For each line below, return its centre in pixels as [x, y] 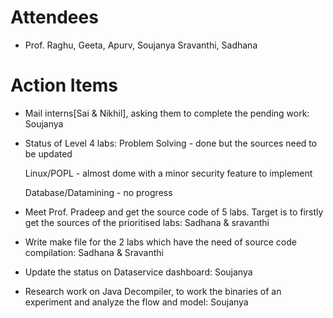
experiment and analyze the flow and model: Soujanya [136, 302]
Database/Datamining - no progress [98, 192]
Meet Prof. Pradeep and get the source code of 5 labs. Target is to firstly [174, 212]
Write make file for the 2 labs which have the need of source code [160, 242]
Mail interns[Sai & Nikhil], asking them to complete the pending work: [167, 113]
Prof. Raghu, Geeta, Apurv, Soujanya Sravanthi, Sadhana [141, 45]
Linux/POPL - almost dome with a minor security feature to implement [168, 173]
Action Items [64, 85]
